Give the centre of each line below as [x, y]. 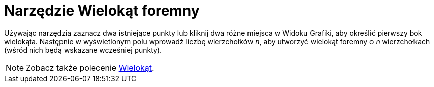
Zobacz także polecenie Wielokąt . [90, 68]
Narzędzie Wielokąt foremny [102, 11]
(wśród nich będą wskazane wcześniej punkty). [83, 50]
